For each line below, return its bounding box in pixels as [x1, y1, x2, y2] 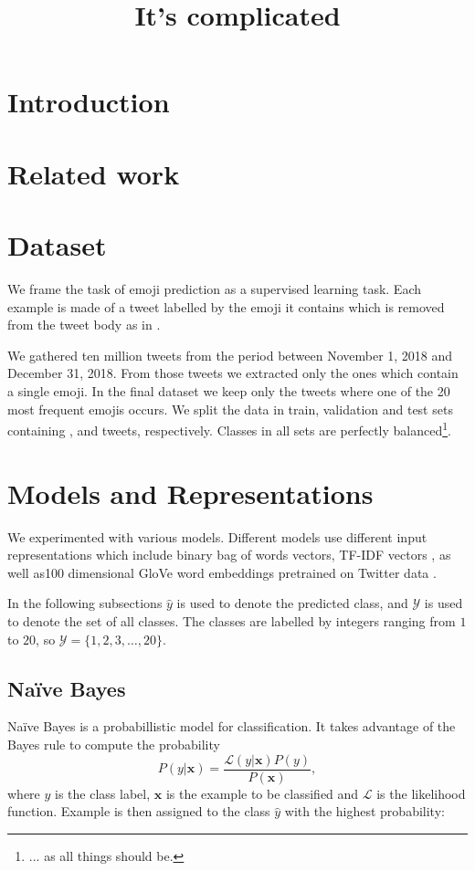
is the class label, [55, 783, 151, 803]
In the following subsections [7, 593, 163, 613]
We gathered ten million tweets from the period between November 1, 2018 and [7, 345, 453, 364]
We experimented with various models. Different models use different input [7, 527, 427, 546]
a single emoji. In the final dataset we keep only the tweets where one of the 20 [7, 382, 450, 401]
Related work [7, 154, 180, 192]
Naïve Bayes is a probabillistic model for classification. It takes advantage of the [7, 717, 456, 736]
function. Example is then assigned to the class [7, 802, 270, 821]
